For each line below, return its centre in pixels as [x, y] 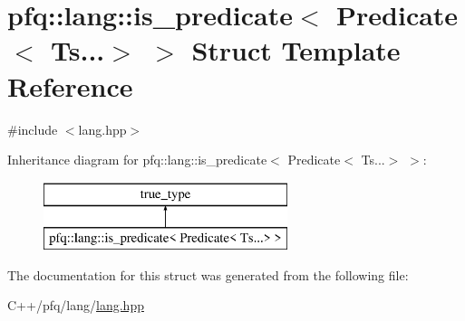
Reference [70, 85]
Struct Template [296, 50]
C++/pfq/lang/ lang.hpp [76, 305]
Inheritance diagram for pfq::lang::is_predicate [137, 160]
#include [33, 129]
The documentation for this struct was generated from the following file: [208, 274]
